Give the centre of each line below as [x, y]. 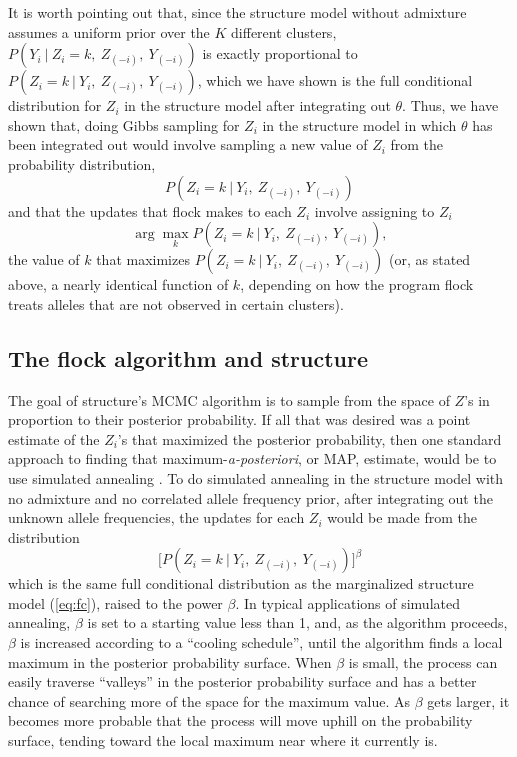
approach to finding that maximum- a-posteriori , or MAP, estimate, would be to [252, 458]
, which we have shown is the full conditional [335, 80]
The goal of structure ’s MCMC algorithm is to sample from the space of [229, 399]
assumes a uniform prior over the [109, 31]
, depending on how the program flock [357, 284]
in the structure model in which [359, 124]
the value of [44, 259]
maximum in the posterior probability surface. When [170, 661]
